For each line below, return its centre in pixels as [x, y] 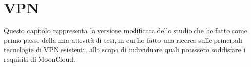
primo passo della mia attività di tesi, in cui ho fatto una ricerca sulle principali [123, 40]
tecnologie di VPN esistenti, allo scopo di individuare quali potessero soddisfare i [125, 49]
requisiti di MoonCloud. [39, 59]
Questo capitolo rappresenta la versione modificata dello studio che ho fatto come [125, 31]
